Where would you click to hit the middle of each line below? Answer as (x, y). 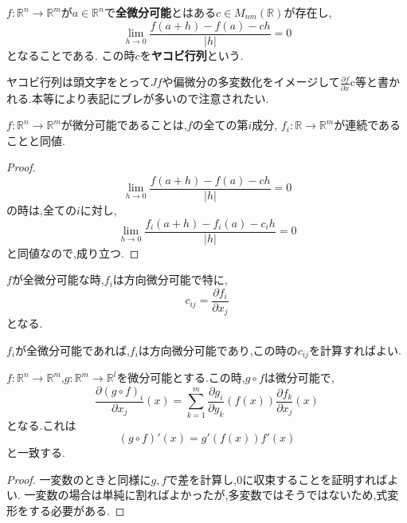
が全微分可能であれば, (72, 350)
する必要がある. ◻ (76, 510)
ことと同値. (36, 140)
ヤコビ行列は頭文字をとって (78, 82)
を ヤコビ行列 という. (192, 55)
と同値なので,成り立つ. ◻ (73, 252)
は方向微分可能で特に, (170, 279)
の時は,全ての (41, 210)
